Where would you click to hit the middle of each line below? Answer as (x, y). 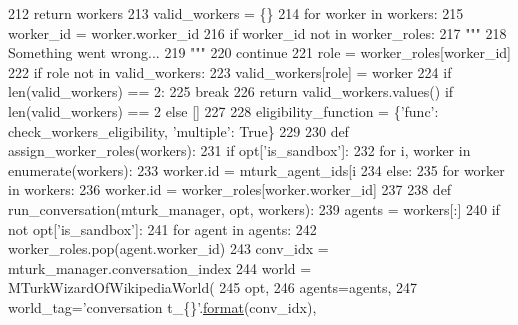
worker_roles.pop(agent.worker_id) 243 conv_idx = (168, 248)
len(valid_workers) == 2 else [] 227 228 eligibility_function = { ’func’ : (223, 110)
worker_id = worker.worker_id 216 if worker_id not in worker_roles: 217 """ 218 (257, 32)
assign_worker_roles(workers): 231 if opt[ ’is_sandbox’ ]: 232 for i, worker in (239, 150)
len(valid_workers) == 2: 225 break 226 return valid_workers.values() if (231, 91)
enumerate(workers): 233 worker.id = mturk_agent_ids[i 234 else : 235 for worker (256, 169)
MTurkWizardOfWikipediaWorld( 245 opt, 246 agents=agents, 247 (213, 287)
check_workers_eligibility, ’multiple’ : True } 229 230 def (178, 130)
